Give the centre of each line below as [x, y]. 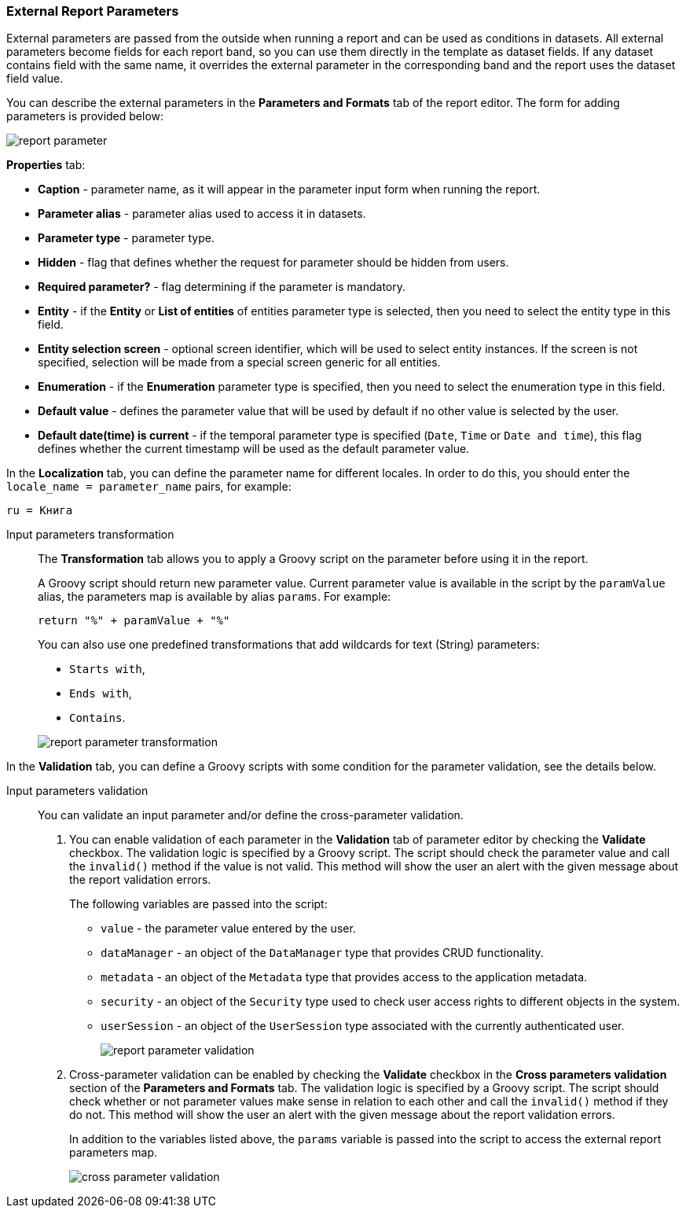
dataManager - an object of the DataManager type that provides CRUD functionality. [322, 953]
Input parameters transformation [90, 535]
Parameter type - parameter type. [126, 238]
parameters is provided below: [85, 116]
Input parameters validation [77, 791]
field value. [35, 79]
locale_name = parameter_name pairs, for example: [149, 487]
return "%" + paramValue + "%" [134, 621]
